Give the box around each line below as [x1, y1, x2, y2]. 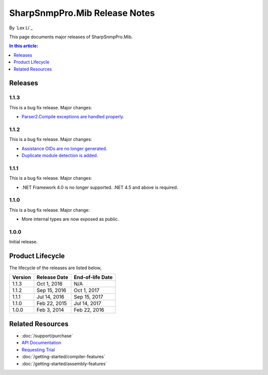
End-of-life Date [73, 274, 113, 281]
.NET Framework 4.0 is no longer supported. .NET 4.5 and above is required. [21, 184, 178, 190]
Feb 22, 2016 [73, 306, 104, 313]
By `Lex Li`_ [9, 25, 33, 31]
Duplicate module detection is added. [21, 152, 98, 158]
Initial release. [9, 239, 38, 245]
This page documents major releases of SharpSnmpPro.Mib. [9, 34, 133, 40]
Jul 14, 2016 [36, 294, 65, 300]
